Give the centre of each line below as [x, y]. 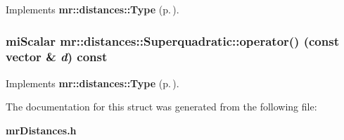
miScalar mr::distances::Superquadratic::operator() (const [172, 40]
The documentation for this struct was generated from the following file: [161, 107]
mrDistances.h [41, 130]
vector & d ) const [57, 57]
